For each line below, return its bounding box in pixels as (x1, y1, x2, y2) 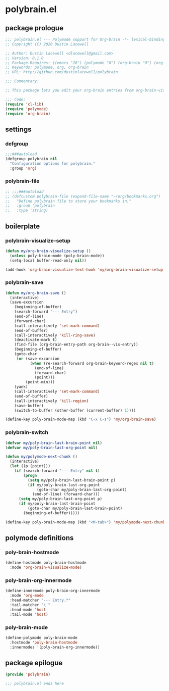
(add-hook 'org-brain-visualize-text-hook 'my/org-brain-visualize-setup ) (5, 267, 165, 272)
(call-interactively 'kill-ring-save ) (14, 332, 96, 338)
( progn (23, 473, 37, 478)
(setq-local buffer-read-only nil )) (10, 258, 87, 263)
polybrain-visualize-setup (5, 237, 71, 244)
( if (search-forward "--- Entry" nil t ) (14, 468, 100, 473)
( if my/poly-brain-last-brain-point (18, 501, 96, 506)
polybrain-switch (5, 429, 49, 436)
